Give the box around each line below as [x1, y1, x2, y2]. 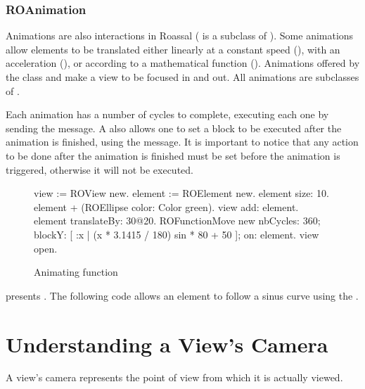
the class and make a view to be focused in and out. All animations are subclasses [6, 70, 359, 84]
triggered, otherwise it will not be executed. [6, 162, 193, 177]
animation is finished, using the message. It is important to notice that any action [6, 134, 359, 149]
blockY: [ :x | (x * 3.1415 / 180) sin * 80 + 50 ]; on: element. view [34, 227, 319, 241]
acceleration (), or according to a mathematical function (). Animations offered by [6, 56, 360, 70]
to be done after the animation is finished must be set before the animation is [6, 148, 340, 162]
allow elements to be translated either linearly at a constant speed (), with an [6, 42, 340, 56]
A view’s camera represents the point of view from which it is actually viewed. [6, 370, 343, 385]
